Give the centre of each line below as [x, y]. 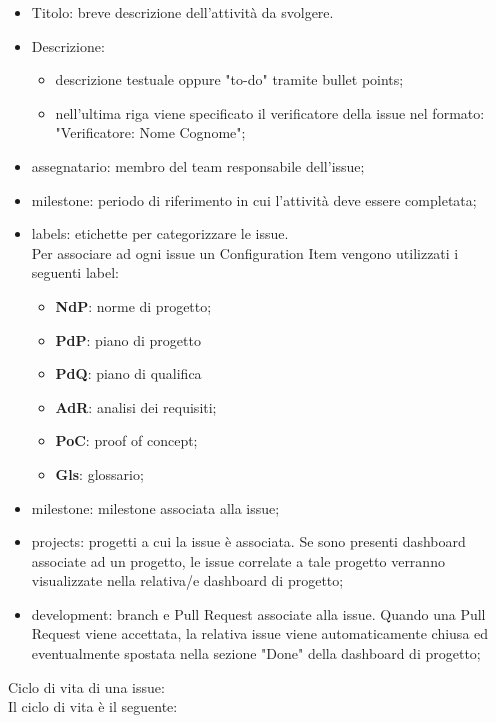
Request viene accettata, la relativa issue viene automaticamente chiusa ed [260, 633]
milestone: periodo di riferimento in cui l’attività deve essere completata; [254, 199]
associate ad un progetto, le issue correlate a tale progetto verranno [238, 560]
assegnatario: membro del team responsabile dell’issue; [198, 165]
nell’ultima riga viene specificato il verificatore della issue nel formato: [270, 112]
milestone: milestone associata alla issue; [155, 507]
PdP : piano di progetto [128, 339]
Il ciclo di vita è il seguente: [93, 706]
